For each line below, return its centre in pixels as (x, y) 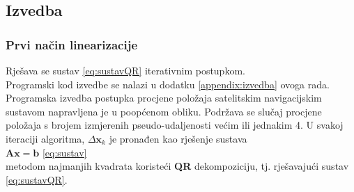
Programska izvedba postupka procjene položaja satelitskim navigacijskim (164, 98)
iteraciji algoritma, (45, 138)
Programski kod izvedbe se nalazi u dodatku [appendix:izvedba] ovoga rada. (168, 84)
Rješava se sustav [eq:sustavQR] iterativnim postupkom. (125, 70)
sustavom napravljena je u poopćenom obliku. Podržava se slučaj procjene (164, 111)
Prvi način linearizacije (71, 44)
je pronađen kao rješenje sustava (178, 138)
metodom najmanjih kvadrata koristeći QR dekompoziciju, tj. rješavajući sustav (177, 166)
